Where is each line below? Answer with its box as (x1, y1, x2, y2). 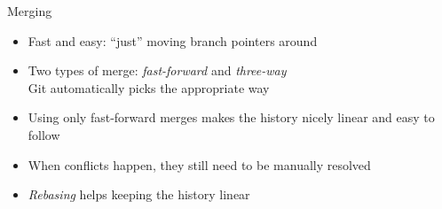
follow (28, 125, 60, 143)
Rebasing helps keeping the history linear (28, 185, 250, 204)
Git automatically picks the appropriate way (28, 78, 270, 97)
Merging (7, 2, 52, 19)
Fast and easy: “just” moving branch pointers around (28, 31, 318, 50)
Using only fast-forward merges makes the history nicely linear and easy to (28, 108, 435, 127)
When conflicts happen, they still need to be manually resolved (28, 155, 371, 174)
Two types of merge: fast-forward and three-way (28, 61, 287, 80)
